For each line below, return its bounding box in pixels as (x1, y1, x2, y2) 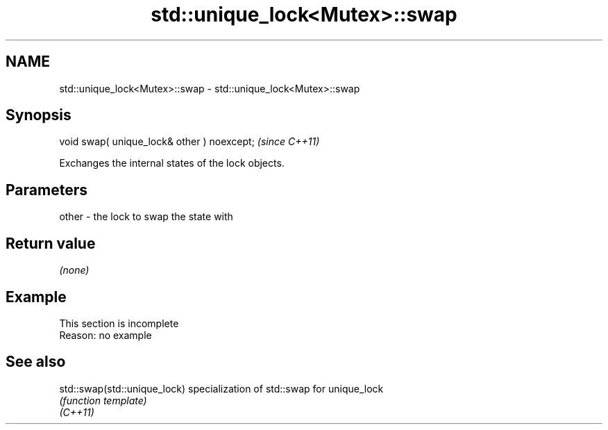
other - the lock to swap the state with (59, 210, 233, 223)
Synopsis (6, 106, 71, 124)
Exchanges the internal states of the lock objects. (59, 157, 285, 169)
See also (6, 353, 66, 371)
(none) (59, 264, 90, 276)
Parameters (6, 181, 87, 199)
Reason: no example (59, 329, 152, 341)
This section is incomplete (59, 317, 179, 329)
